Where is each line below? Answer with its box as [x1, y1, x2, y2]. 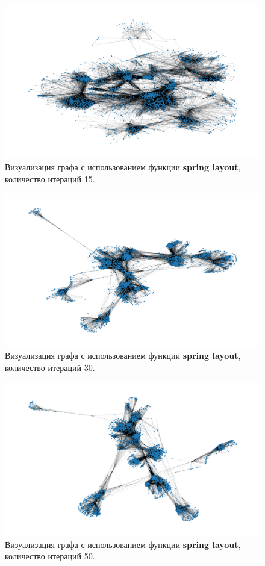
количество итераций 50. [5, 550, 95, 562]
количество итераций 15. [5, 172, 95, 185]
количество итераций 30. [5, 361, 95, 373]
